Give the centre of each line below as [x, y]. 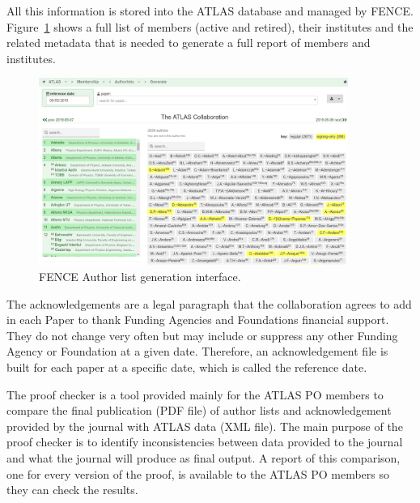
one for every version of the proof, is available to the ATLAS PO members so [198, 473]
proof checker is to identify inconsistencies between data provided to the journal [205, 442]
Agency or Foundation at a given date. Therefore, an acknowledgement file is [197, 351]
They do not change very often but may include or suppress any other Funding [202, 335]
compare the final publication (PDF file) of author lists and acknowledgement [199, 410]
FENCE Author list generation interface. [140, 276]
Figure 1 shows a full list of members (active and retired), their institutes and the [210, 26]
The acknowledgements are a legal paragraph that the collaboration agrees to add [209, 303]
